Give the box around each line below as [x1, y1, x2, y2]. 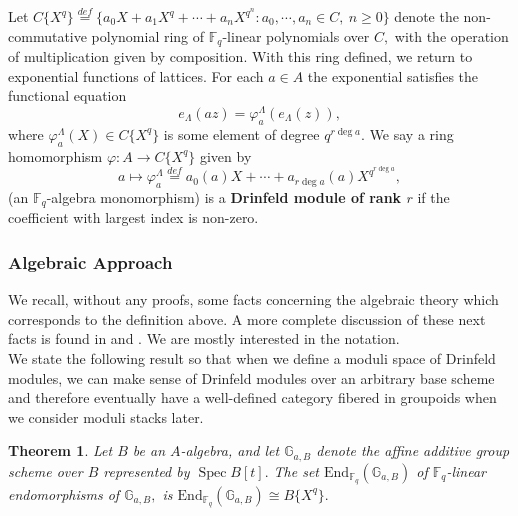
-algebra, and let [180, 440, 280, 461]
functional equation [8, 85, 127, 106]
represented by [103, 460, 190, 481]
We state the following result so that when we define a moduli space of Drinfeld [8, 347, 496, 368]
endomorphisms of [8, 483, 120, 504]
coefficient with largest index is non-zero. [8, 207, 259, 228]
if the [417, 186, 450, 207]
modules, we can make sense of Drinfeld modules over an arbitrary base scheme [8, 367, 495, 388]
